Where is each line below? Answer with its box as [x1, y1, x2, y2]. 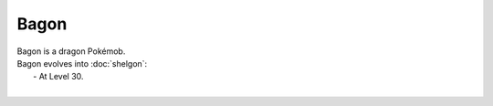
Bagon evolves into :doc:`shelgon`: [16, 58, 148, 69]
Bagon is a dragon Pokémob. [16, 46, 126, 57]
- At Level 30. [33, 71, 84, 82]
